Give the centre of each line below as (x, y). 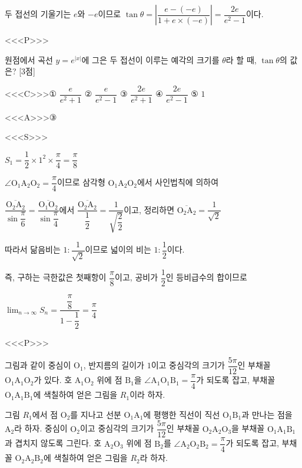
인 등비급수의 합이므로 (206, 277)
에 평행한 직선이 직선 (182, 414)
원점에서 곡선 (29, 59)
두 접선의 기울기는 (38, 14)
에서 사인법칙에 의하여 (178, 182)
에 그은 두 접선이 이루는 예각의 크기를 (150, 59)
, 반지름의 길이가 (114, 365)
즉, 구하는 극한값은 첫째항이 (56, 277)
